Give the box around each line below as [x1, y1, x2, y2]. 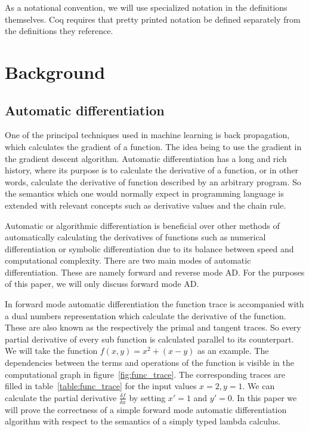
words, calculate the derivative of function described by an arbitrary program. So [5, 175, 301, 188]
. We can [242, 380, 275, 392]
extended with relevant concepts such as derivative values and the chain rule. [5, 198, 286, 211]
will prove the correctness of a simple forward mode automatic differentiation [5, 403, 287, 415]
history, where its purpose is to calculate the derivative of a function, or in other [5, 164, 299, 176]
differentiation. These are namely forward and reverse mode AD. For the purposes [5, 265, 305, 278]
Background [5, 59, 106, 84]
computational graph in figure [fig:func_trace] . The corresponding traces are [5, 368, 285, 380]
